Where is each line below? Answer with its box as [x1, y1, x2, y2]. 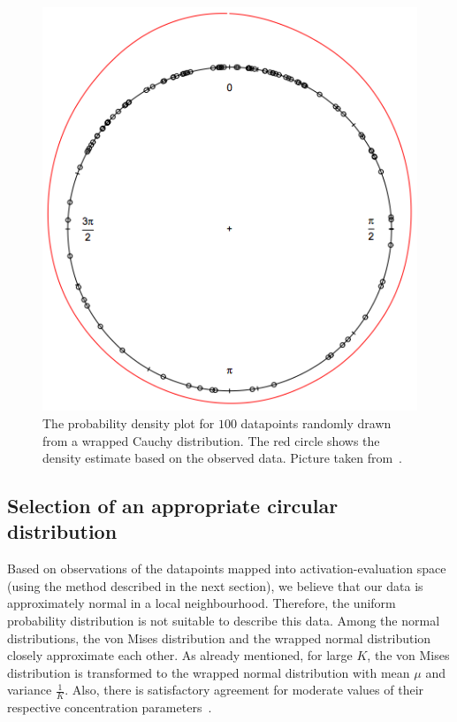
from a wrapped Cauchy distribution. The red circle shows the [42, 431, 380, 449]
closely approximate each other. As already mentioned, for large [7, 646, 353, 664]
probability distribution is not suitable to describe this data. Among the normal [7, 611, 440, 630]
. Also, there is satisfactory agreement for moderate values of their [65, 680, 424, 699]
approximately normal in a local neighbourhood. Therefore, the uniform [7, 594, 396, 612]
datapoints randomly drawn [240, 413, 392, 432]
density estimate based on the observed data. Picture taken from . [42, 449, 403, 467]
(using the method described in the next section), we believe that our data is [7, 576, 423, 595]
